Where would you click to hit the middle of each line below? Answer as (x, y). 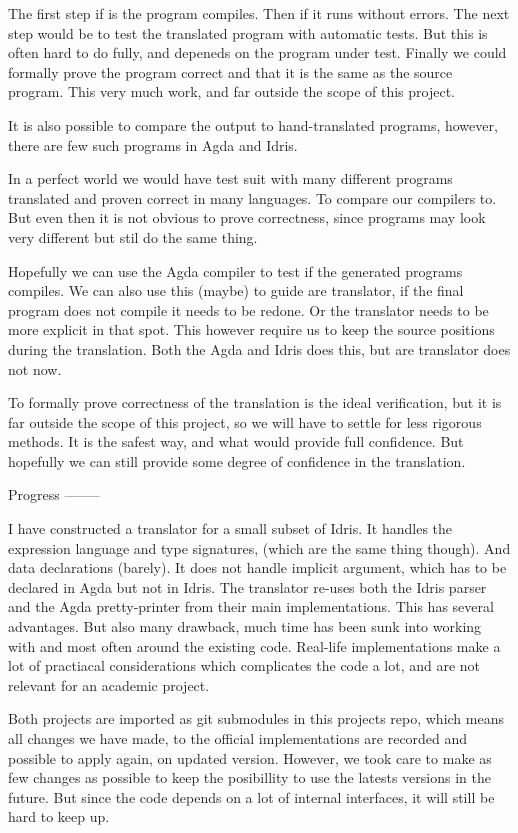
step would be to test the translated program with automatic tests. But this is (248, 32)
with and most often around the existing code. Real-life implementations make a (254, 645)
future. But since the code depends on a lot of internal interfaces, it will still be (251, 796)
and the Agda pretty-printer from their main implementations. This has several (251, 606)
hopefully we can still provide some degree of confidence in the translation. (237, 460)
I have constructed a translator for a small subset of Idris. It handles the (230, 528)
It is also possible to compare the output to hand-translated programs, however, (253, 124)
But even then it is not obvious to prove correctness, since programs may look (247, 217)
